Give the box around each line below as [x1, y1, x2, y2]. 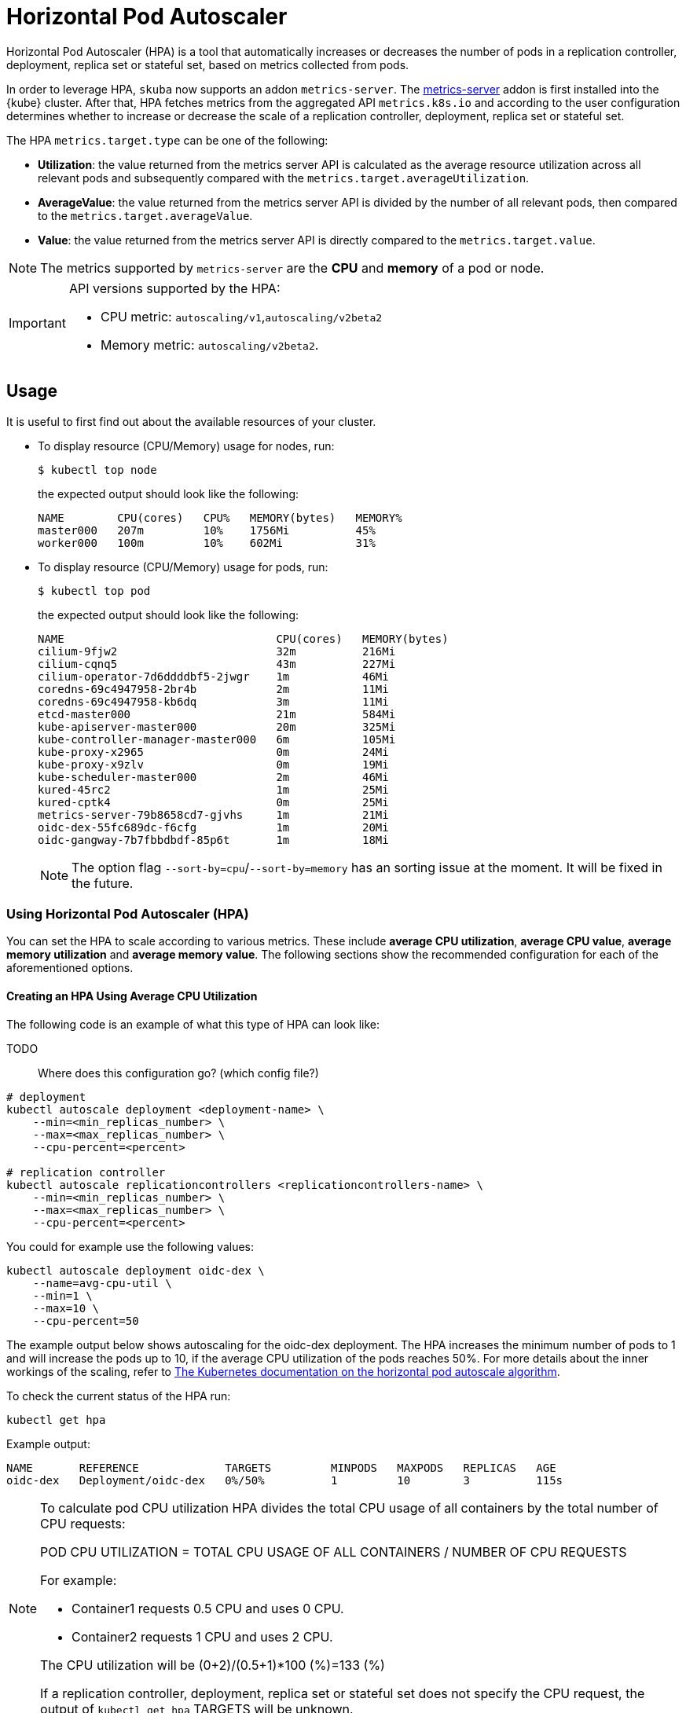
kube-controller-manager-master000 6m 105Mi [38, 732, 396, 746]
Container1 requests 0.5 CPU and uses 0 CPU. [72, 1600, 344, 1616]
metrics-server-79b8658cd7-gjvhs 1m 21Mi [38, 808, 389, 821]
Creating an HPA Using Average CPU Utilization [6, 989, 258, 1003]
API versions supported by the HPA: [68, 280, 281, 296]
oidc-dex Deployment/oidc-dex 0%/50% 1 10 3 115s [6, 1473, 563, 1487]
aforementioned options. [6, 961, 134, 975]
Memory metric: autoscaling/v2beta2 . [100, 336, 319, 353]
